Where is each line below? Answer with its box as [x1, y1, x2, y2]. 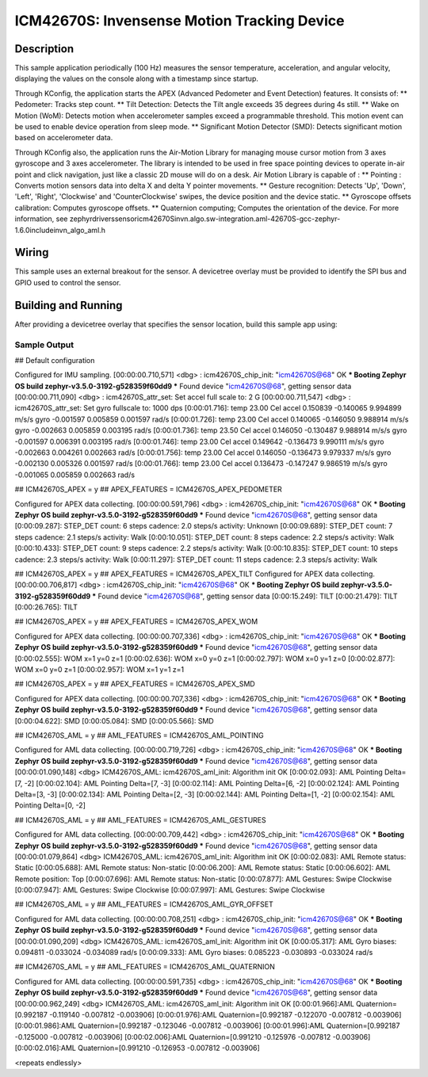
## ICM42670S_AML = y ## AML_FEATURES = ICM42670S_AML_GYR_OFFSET [14, 899, 273, 909]
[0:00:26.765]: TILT [14, 602, 78, 612]
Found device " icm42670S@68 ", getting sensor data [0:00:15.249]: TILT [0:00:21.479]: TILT [97, 591, 398, 601]
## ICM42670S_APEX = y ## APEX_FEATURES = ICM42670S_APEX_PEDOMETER [14, 484, 283, 495]
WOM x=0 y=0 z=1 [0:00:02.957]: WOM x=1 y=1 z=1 [14, 665, 185, 674]
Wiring [14, 246, 49, 259]
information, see [14, 214, 68, 223]
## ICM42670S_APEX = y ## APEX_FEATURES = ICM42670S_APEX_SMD [14, 679, 255, 689]
